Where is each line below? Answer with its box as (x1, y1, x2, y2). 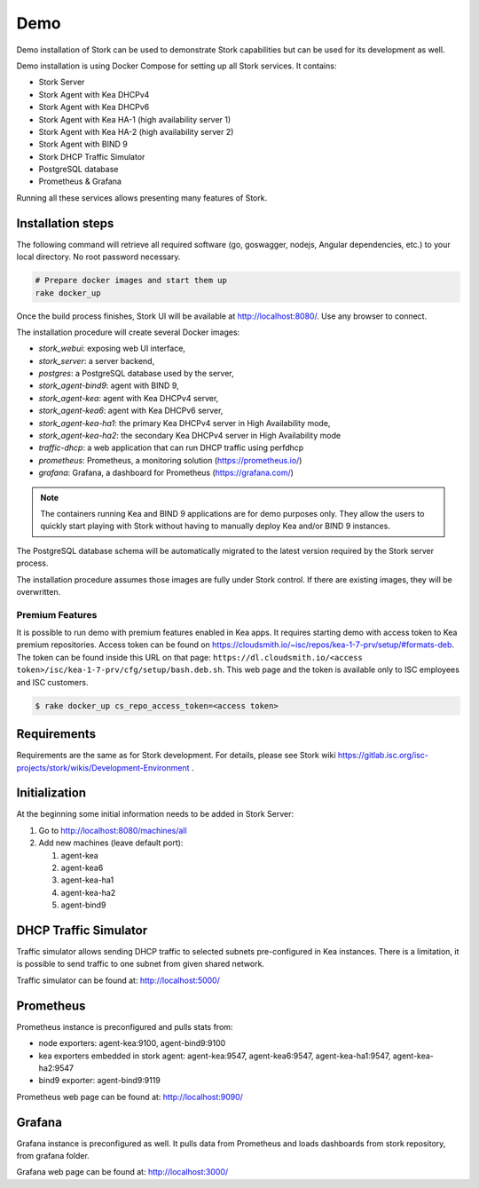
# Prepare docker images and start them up (35, 275, 228, 286)
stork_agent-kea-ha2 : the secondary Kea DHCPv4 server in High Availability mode (38, 431, 342, 441)
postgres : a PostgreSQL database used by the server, (38, 368, 234, 379)
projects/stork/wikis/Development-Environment (16, 762, 190, 772)
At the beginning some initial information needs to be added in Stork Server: (16, 809, 294, 820)
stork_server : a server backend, (38, 355, 155, 366)
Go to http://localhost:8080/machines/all (38, 825, 187, 836)
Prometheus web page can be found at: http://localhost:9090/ (16, 1091, 244, 1102)
